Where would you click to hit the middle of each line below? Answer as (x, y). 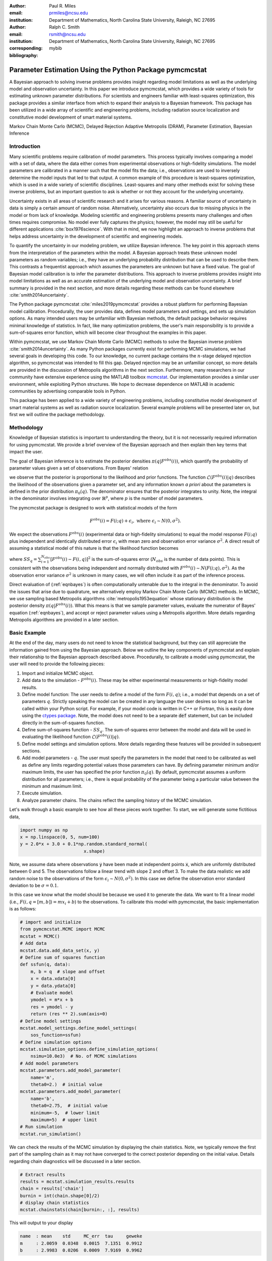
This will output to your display (41, 1223)
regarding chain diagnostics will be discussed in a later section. (75, 1161)
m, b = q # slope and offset (68, 971)
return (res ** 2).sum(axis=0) (69, 1014)
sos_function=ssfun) (56, 1035)
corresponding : (26, 48)
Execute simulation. (42, 793)
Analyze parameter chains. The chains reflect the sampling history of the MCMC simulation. (117, 800)
